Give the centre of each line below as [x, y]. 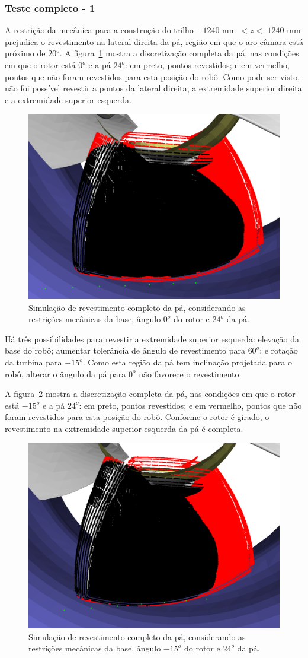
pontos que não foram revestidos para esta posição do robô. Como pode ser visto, [153, 76]
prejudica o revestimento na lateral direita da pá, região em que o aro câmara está [154, 41]
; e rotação [279, 350]
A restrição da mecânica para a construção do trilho [99, 30]
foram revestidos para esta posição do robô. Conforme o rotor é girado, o [137, 417]
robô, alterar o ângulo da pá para [65, 373]
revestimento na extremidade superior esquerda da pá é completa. [124, 428]
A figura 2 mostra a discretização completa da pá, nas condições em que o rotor [150, 394]
